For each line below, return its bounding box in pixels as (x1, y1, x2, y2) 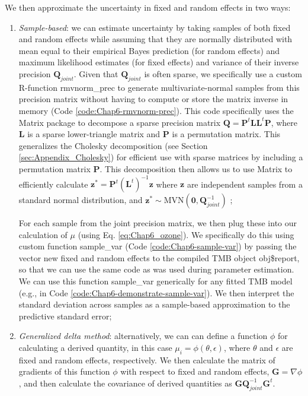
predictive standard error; (18, 309, 112, 322)
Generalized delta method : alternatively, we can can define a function (18, 330, 268, 342)
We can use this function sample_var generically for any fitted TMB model (18, 274, 293, 287)
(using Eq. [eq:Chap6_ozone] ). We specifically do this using (78, 228, 294, 240)
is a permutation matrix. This (172, 128, 281, 140)
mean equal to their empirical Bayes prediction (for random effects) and (18, 44, 280, 56)
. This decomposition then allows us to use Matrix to (100, 162, 293, 175)
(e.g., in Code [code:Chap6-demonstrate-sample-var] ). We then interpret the (18, 286, 294, 299)
